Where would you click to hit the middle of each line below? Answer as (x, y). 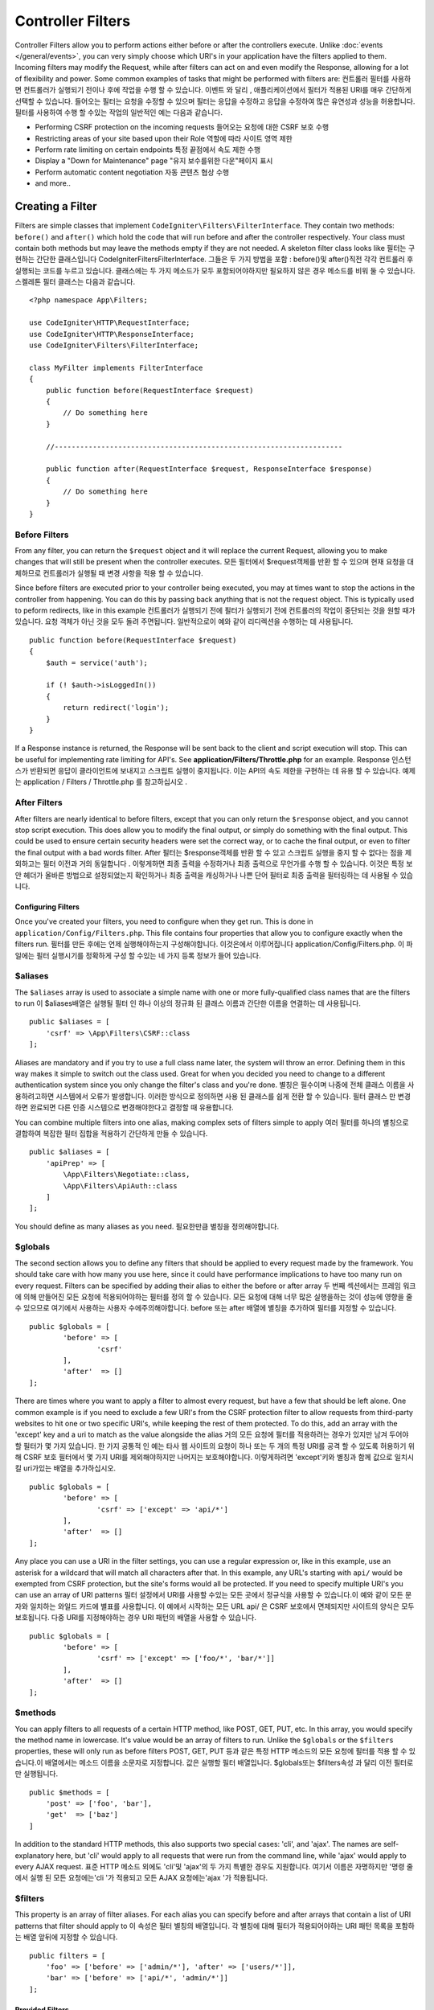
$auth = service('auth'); (97, 662)
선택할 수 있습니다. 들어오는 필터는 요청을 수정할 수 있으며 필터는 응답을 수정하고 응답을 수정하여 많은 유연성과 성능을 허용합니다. (215, 101)
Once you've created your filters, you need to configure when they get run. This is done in (164, 921)
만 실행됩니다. (37, 1774)
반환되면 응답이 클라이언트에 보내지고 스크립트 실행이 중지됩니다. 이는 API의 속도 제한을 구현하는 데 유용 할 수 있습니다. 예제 (222, 771)
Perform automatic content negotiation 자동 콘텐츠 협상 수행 (132, 172)
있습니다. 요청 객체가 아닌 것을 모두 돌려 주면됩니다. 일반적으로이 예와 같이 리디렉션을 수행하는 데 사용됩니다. (184, 621)
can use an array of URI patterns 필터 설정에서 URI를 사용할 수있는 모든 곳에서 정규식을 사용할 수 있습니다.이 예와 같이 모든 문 (213, 1595)
